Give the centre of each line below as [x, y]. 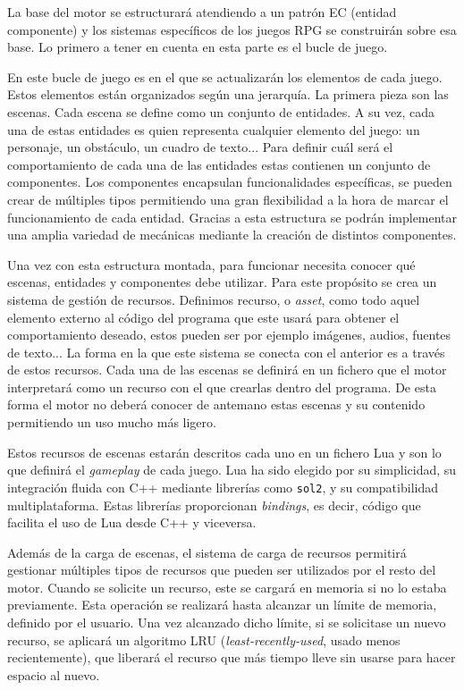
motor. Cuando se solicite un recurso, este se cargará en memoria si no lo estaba [227, 587]
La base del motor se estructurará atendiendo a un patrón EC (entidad [202, 12]
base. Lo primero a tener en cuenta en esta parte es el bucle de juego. [198, 47]
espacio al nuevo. [54, 674]
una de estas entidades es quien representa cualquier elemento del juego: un [214, 129]
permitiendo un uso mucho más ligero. [112, 422]
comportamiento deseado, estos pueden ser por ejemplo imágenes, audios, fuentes [229, 335]
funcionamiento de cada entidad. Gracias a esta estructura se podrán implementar [232, 217]
